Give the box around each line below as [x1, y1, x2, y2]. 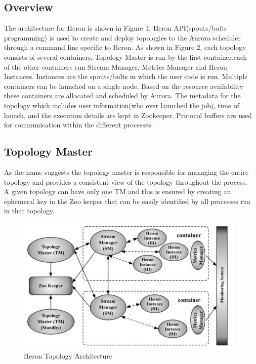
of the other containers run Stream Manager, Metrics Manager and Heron [4, 61, 227, 72]
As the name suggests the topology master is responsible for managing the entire [4, 166, 249, 177]
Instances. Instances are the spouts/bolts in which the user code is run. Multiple [4, 71, 248, 81]
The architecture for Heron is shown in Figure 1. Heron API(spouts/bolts [4, 23, 227, 33]
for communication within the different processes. [4, 120, 153, 130]
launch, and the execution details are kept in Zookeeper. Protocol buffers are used [4, 110, 252, 120]
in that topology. [4, 205, 55, 216]
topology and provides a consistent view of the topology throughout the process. [4, 176, 248, 187]
